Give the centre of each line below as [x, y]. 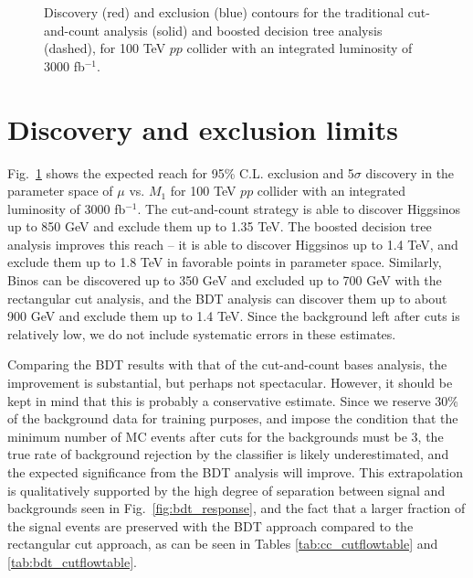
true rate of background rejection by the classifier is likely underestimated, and [228, 454]
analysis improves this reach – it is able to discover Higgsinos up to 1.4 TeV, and [233, 244]
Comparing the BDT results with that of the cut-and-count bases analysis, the [227, 364]
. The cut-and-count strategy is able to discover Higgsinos [299, 208]
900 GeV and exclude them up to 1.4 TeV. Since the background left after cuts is [234, 316]
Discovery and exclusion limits [203, 128]
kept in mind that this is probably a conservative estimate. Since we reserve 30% [233, 400]
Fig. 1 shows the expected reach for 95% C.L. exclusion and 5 [181, 172]
